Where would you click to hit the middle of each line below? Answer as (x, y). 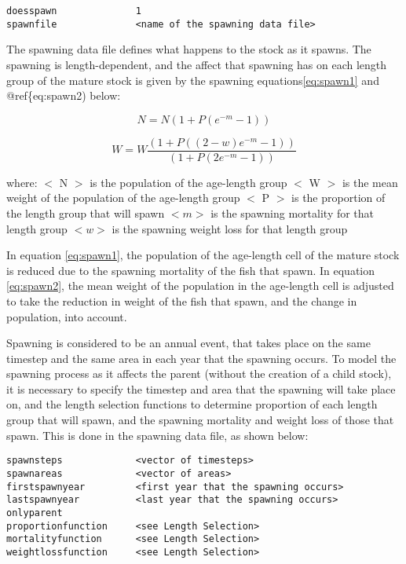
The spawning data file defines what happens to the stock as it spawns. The (189, 49)
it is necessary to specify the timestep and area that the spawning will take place (201, 388)
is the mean (370, 182)
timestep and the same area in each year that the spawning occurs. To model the (201, 358)
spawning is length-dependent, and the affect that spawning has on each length (197, 64)
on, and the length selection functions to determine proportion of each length (192, 404)
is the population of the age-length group (188, 182)
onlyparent (35, 513)
